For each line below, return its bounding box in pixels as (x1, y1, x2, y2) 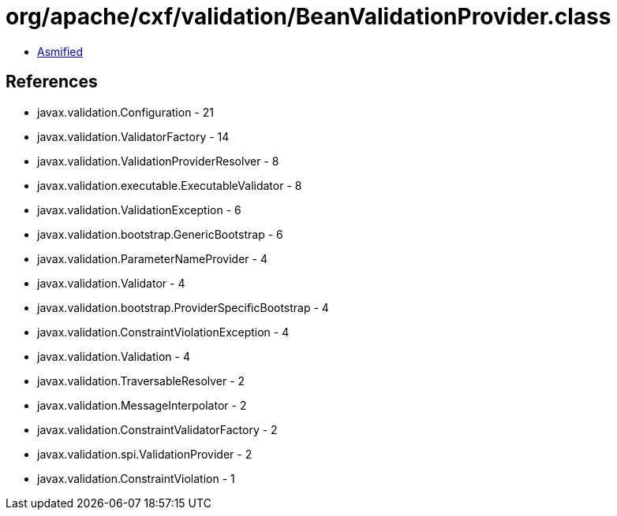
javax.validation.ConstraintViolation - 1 (37, 471, 235, 485)
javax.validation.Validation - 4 (37, 349, 190, 363)
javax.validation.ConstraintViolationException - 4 (37, 325, 290, 339)
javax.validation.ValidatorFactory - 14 (37, 129, 230, 143)
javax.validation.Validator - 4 (37, 276, 185, 290)
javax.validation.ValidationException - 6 (37, 202, 241, 217)
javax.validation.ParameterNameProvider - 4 (37, 251, 267, 265)
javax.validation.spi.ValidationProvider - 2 (37, 447, 252, 461)
